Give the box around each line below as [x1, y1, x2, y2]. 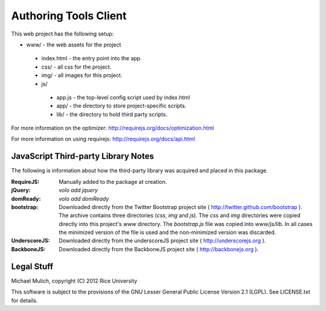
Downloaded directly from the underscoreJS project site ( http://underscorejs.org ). [59, 237, 266, 244]
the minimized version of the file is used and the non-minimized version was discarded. [59, 229, 276, 236]
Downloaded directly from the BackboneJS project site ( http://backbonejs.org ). [59, 245, 259, 253]
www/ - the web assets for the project [26, 41, 121, 48]
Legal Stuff [11, 261, 54, 271]
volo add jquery [59, 187, 98, 194]
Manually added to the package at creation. [59, 178, 167, 185]
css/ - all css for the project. [41, 63, 112, 71]
